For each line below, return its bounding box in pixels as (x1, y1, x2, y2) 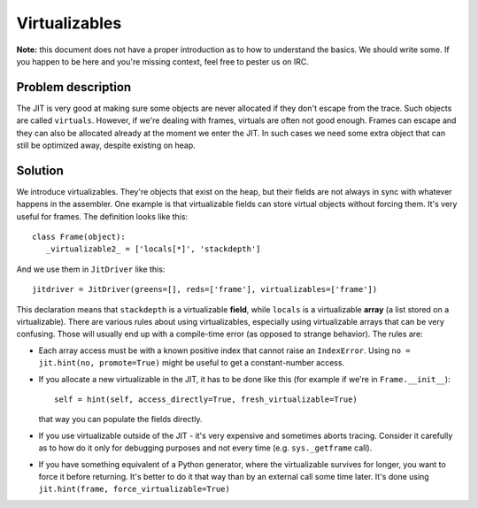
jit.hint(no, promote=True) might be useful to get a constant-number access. (38, 358, 345, 368)
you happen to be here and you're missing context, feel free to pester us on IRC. (16, 56, 310, 66)
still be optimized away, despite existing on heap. (16, 140, 197, 150)
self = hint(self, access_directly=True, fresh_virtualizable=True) (54, 395, 358, 404)
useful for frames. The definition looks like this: (16, 211, 189, 221)
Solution (16, 163, 64, 178)
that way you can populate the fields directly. (38, 414, 203, 425)
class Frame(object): (32, 232, 126, 242)
